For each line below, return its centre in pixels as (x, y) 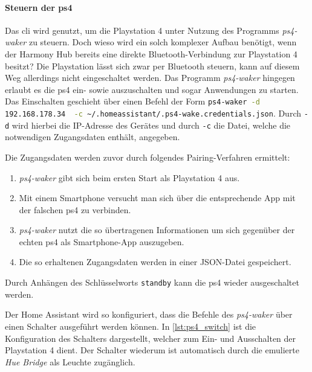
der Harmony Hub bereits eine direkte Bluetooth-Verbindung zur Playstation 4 (151, 53)
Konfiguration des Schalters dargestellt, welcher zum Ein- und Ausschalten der (151, 338)
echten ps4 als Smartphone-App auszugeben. (102, 241)
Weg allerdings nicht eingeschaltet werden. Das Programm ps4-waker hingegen (150, 78)
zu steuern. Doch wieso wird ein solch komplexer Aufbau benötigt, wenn (163, 42)
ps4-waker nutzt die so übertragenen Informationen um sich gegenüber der (157, 230)
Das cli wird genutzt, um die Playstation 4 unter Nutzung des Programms (142, 30)
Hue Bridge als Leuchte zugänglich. (70, 361)
